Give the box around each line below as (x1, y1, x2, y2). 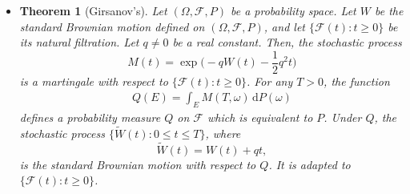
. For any (246, 72, 293, 89)
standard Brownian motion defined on (19, 18, 205, 34)
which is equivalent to (207, 109, 313, 126)
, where (205, 125, 241, 142)
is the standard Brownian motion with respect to (19, 156, 256, 172)
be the (375, 2, 404, 18)
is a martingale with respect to (19, 72, 168, 89)
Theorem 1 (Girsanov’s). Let (19, 2, 167, 18)
